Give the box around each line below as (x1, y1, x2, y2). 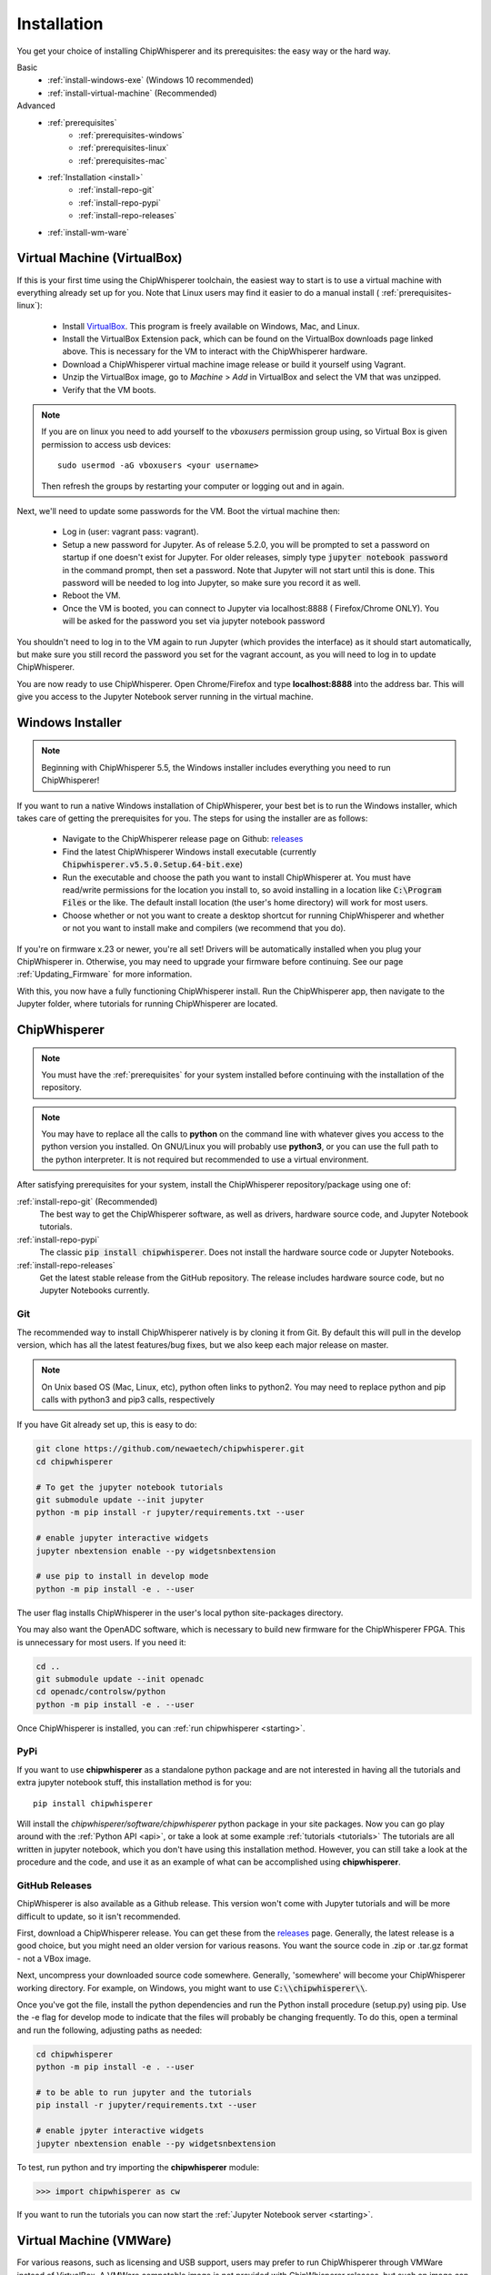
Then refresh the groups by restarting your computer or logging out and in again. (41, 480, 345, 491)
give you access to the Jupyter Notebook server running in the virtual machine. (16, 692, 314, 703)
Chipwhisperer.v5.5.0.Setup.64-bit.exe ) (62, 859, 243, 870)
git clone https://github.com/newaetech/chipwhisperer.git (35, 1443, 305, 1454)
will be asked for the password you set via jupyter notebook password (62, 615, 326, 627)
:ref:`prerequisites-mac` (78, 155, 168, 166)
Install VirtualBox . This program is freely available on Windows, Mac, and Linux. (62, 320, 360, 331)
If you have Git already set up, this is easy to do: (16, 1420, 197, 1431)
